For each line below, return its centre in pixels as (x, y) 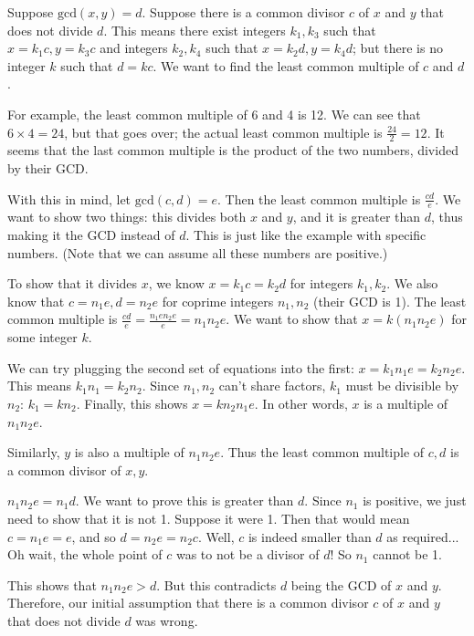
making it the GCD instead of (91, 235)
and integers (134, 48)
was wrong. (167, 620)
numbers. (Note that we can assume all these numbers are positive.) (198, 252)
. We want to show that (292, 319)
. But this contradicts (216, 584)
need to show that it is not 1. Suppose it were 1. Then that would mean (209, 518)
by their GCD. (48, 167)
